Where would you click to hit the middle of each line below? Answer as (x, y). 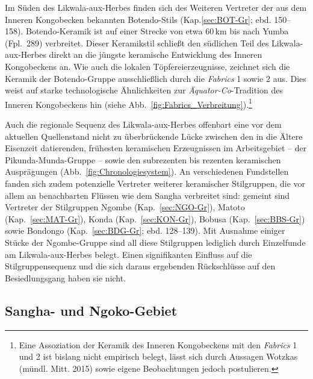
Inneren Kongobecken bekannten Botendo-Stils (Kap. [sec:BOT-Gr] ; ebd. (138, 19)
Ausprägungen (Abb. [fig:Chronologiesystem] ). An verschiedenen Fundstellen (147, 171)
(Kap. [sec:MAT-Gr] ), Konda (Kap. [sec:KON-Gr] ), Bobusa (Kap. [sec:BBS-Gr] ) (155, 218)
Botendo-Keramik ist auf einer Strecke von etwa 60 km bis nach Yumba (157, 31)
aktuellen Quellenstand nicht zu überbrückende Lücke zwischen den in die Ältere (154, 136)
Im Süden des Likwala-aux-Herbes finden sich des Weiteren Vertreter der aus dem (156, 7)
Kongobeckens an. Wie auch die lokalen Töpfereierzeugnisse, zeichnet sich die (147, 66)
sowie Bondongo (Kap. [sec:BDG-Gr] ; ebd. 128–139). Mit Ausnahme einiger (145, 230)
